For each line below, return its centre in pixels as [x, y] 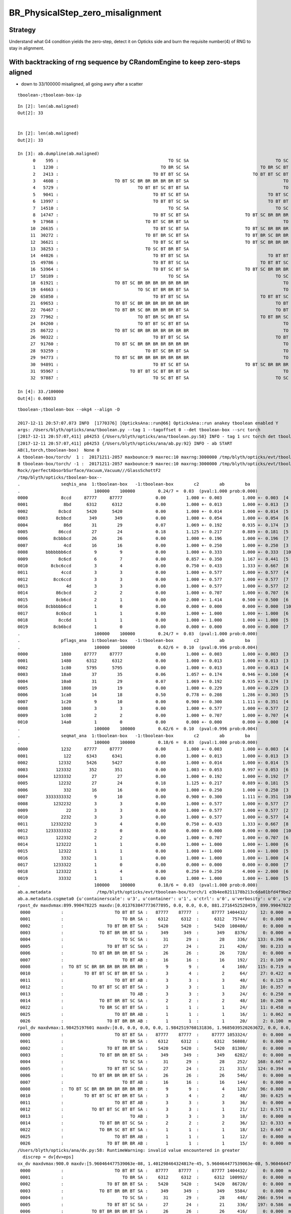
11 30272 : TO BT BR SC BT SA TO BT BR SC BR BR [159, 235]
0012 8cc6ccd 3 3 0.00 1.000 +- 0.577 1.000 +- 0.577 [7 [153, 579]
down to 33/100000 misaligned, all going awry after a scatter [82, 84]
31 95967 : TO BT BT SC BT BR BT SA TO [159, 371]
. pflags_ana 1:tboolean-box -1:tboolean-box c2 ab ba [134, 641]
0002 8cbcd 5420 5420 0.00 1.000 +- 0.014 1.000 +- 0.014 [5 [153, 511]
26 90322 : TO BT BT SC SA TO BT [159, 337]
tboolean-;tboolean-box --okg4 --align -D [69, 409]
